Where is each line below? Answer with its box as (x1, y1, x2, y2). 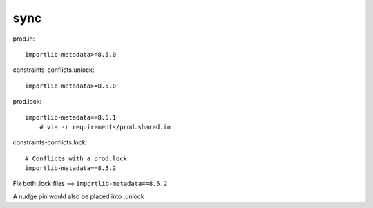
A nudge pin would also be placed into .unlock (12, 192, 144, 200)
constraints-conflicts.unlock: (12, 66, 95, 74)
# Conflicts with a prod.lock (25, 154, 128, 162)
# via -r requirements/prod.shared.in (39, 123, 171, 131)
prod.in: (12, 35, 35, 43)
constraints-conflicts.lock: (12, 138, 88, 146)
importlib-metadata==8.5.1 (25, 113, 117, 121)
